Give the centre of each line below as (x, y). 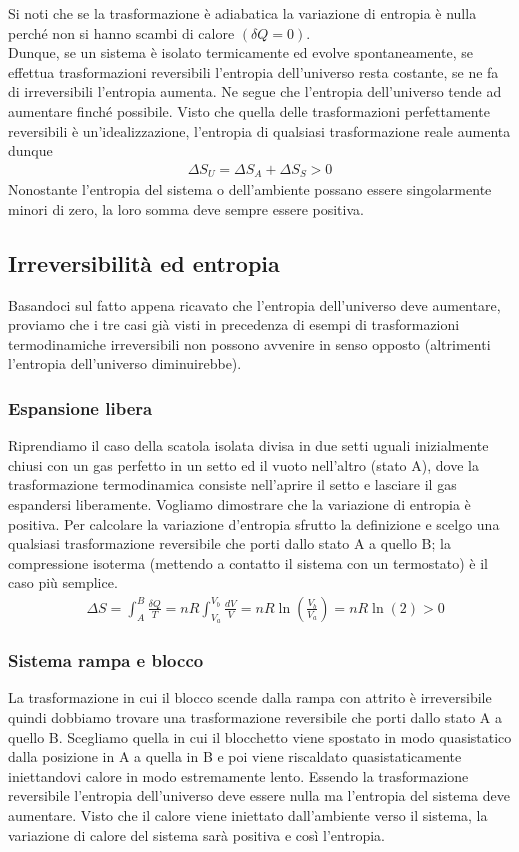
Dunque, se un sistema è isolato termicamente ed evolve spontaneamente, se (240, 52)
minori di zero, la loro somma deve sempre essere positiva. (186, 208)
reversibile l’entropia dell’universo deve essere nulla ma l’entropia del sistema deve (259, 795)
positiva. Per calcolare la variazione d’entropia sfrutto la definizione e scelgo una (254, 523)
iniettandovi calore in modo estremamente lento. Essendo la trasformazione (238, 775)
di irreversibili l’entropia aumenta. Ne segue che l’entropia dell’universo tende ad (255, 91)
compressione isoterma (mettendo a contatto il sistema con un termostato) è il (248, 562)
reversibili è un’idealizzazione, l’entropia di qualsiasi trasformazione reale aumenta (259, 130)
